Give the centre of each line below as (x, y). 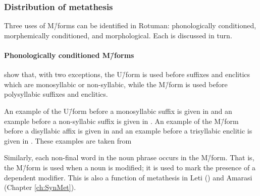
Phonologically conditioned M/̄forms (69, 55)
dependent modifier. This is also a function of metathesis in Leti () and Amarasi (128, 177)
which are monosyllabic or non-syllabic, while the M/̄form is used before (116, 84)
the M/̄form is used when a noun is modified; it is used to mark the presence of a (130, 167)
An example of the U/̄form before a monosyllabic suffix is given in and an (118, 111)
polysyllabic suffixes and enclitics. (56, 94)
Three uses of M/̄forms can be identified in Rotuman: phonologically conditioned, (130, 25)
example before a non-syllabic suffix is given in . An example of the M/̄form (121, 121)
